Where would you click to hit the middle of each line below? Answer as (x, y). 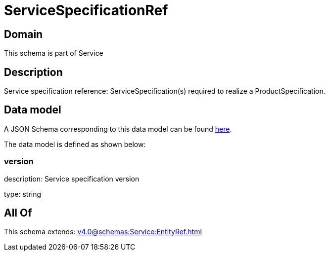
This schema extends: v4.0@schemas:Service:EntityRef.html (103, 232)
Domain (23, 34)
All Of (18, 213)
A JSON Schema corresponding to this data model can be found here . (118, 129)
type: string (23, 194)
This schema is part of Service (54, 53)
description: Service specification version (72, 179)
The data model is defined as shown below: (75, 144)
